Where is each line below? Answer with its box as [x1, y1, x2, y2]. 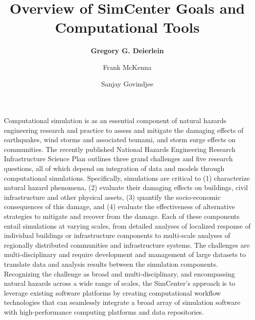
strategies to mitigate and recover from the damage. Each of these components [4, 211, 240, 221]
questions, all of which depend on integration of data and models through [4, 163, 225, 173]
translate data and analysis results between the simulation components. [4, 259, 218, 269]
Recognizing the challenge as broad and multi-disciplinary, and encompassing [4, 268, 235, 278]
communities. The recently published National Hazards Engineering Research [4, 144, 235, 154]
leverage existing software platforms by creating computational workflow [4, 287, 221, 298]
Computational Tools [55, 17, 200, 37]
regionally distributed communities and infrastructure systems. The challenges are [4, 239, 250, 250]
